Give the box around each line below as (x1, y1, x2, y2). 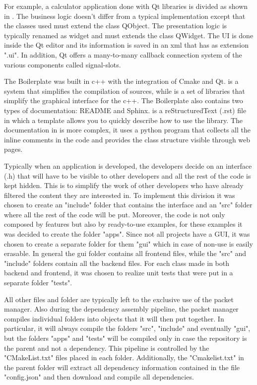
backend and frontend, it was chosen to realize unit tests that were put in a (4, 267, 233, 278)
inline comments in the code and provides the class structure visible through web (4, 134, 251, 144)
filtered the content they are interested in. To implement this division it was (4, 190, 235, 200)
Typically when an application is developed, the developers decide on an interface (4, 160, 252, 171)
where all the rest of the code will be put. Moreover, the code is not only (4, 209, 225, 219)
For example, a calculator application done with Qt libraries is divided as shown (4, 1, 248, 11)
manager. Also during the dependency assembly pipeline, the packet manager (4, 304, 239, 314)
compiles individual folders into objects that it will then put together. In (4, 313, 224, 323)
